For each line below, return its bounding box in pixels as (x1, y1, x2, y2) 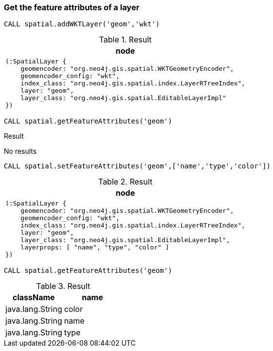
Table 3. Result (36, 281, 91, 291)
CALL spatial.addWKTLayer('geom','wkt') (4, 20, 160, 28)
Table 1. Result (99, 35, 152, 45)
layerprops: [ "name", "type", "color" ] (20, 244, 169, 251)
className (13, 292, 55, 303)
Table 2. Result (98, 177, 153, 187)
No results (4, 147, 37, 156)
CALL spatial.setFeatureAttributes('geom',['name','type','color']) (4, 162, 271, 170)
